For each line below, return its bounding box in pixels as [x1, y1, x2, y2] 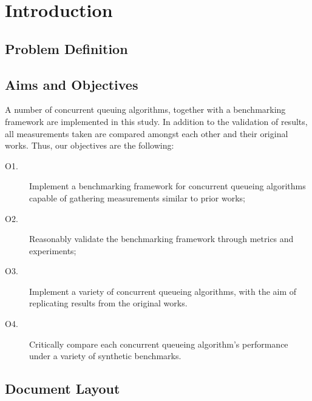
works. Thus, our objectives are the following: [5, 139, 174, 152]
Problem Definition [5, 39, 128, 58]
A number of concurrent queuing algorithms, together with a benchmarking [5, 103, 286, 116]
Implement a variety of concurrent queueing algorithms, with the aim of [29, 285, 297, 297]
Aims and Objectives [5, 75, 138, 93]
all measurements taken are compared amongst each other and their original [5, 127, 288, 140]
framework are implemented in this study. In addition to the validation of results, [5, 115, 308, 127]
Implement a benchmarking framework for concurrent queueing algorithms [29, 180, 306, 192]
